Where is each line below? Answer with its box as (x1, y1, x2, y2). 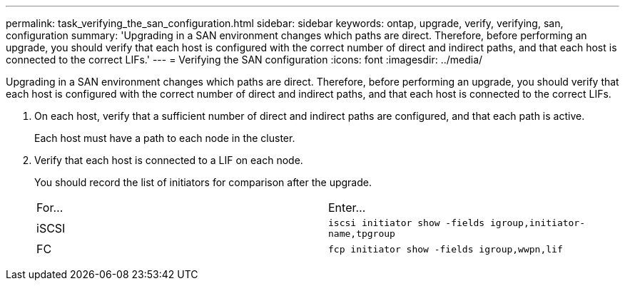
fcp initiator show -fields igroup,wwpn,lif (328, 243, 563, 255)
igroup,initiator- (489, 218, 586, 228)
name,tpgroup (328, 228, 395, 239)
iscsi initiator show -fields (328, 218, 485, 228)
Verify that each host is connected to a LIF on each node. (34, 154, 303, 166)
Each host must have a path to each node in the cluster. (34, 132, 295, 144)
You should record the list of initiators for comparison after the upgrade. (34, 176, 372, 188)
